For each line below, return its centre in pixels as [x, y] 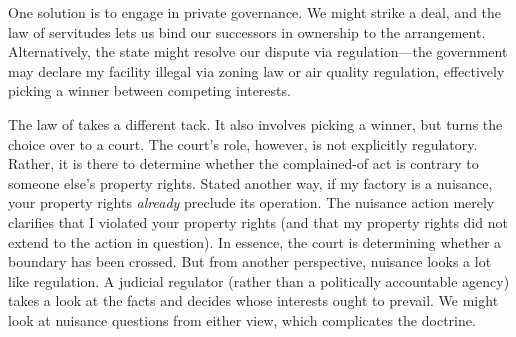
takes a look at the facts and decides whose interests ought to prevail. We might [253, 300]
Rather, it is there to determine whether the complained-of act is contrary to [243, 163]
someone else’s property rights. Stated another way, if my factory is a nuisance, [250, 182]
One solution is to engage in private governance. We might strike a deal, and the [255, 12]
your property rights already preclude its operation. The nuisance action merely [251, 202]
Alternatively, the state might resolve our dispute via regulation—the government [258, 51]
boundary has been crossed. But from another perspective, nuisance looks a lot [250, 261]
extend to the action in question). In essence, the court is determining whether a [255, 241]
